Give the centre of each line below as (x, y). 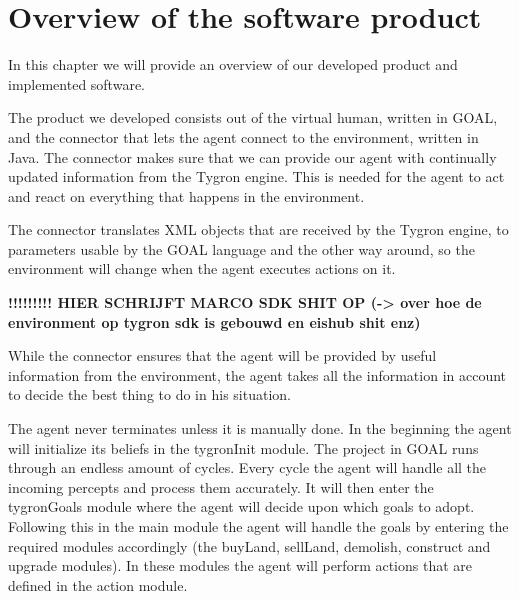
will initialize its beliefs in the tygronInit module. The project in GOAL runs (243, 447)
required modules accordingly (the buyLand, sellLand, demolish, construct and (249, 545)
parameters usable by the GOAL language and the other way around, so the (241, 248)
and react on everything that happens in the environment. (186, 195)
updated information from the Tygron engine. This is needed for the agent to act (256, 176)
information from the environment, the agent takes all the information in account (257, 374)
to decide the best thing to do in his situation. (149, 394)
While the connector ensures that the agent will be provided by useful (222, 355)
